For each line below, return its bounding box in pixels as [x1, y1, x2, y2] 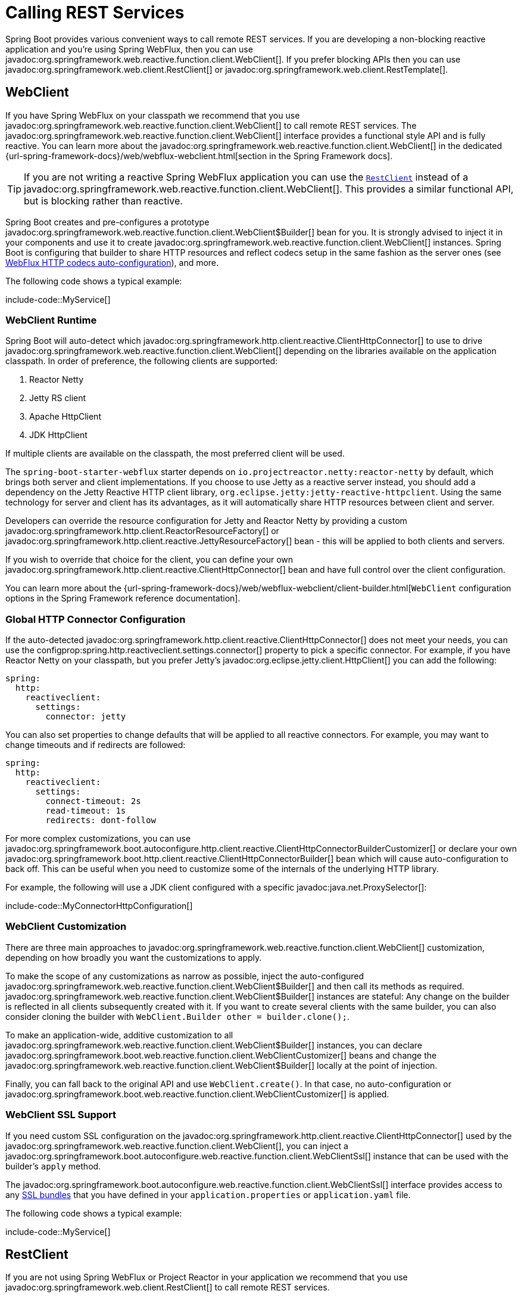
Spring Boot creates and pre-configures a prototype [5, 216, 210, 227]
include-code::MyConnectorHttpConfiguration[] [5, 901, 193, 911]
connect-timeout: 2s [45, 796, 141, 806]
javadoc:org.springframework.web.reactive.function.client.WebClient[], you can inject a [5, 1140, 348, 1151]
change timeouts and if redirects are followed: [5, 740, 186, 750]
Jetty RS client [29, 393, 86, 404]
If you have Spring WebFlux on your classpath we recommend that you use [5, 110, 300, 120]
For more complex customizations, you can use [5, 833, 191, 844]
